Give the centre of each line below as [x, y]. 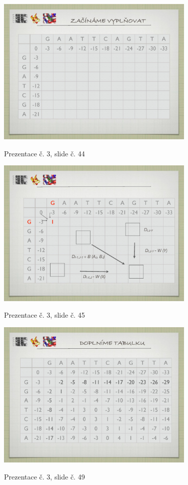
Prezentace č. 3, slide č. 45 [44, 315]
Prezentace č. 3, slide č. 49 [44, 476]
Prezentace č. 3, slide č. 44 [44, 153]
